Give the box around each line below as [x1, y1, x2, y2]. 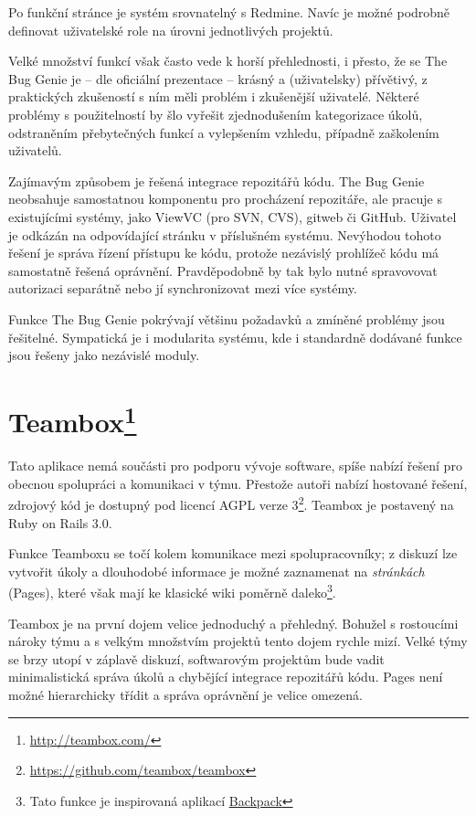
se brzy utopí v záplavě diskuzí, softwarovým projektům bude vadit [8, 649, 385, 668]
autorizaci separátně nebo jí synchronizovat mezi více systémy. [8, 279, 357, 298]
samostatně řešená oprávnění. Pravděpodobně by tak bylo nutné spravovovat [8, 260, 438, 280]
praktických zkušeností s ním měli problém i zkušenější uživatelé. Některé [8, 87, 419, 106]
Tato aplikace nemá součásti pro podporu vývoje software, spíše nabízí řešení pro [8, 456, 462, 475]
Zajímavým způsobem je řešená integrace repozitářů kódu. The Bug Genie [8, 171, 425, 190]
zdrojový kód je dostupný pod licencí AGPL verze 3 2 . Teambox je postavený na [8, 493, 454, 514]
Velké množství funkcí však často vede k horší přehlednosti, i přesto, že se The [8, 51, 448, 70]
